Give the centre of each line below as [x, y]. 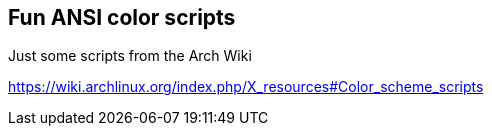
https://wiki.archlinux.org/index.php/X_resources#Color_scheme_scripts [246, 87]
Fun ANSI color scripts [122, 17]
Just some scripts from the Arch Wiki [130, 56]
